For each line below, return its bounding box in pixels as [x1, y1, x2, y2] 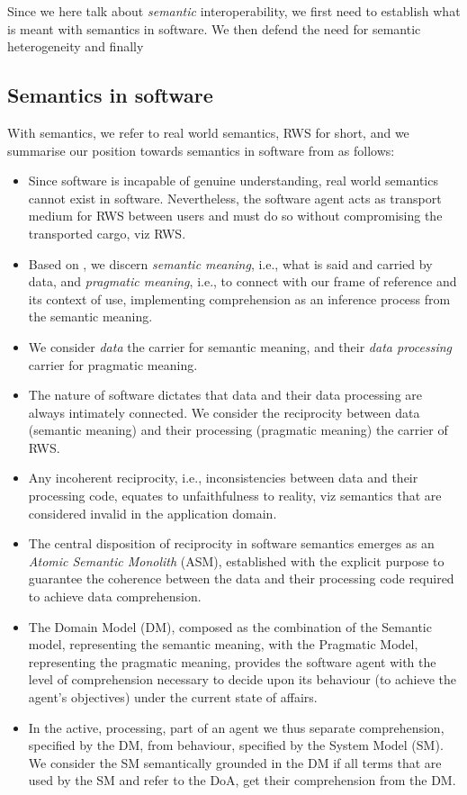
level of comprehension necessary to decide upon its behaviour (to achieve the [28, 670, 457, 689]
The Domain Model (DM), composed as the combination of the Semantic [28, 617, 432, 636]
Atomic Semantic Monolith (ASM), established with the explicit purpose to [28, 551, 445, 570]
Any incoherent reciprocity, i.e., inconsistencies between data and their [28, 468, 418, 487]
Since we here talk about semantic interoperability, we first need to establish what [7, 2, 461, 20]
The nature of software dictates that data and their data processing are [28, 385, 423, 404]
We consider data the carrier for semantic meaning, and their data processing [28, 337, 452, 356]
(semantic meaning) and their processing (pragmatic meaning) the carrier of [28, 420, 448, 439]
